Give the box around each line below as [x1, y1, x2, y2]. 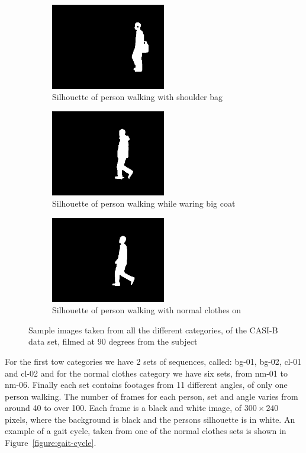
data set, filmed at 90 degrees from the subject [28, 335, 198, 348]
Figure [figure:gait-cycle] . [5, 436, 96, 449]
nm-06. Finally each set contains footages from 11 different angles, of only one [5, 378, 288, 391]
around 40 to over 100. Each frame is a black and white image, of [5, 401, 242, 414]
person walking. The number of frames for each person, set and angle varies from [5, 390, 298, 402]
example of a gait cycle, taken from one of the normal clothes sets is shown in [5, 425, 286, 437]
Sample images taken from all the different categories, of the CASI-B [28, 323, 278, 336]
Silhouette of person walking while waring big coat [52, 197, 236, 210]
